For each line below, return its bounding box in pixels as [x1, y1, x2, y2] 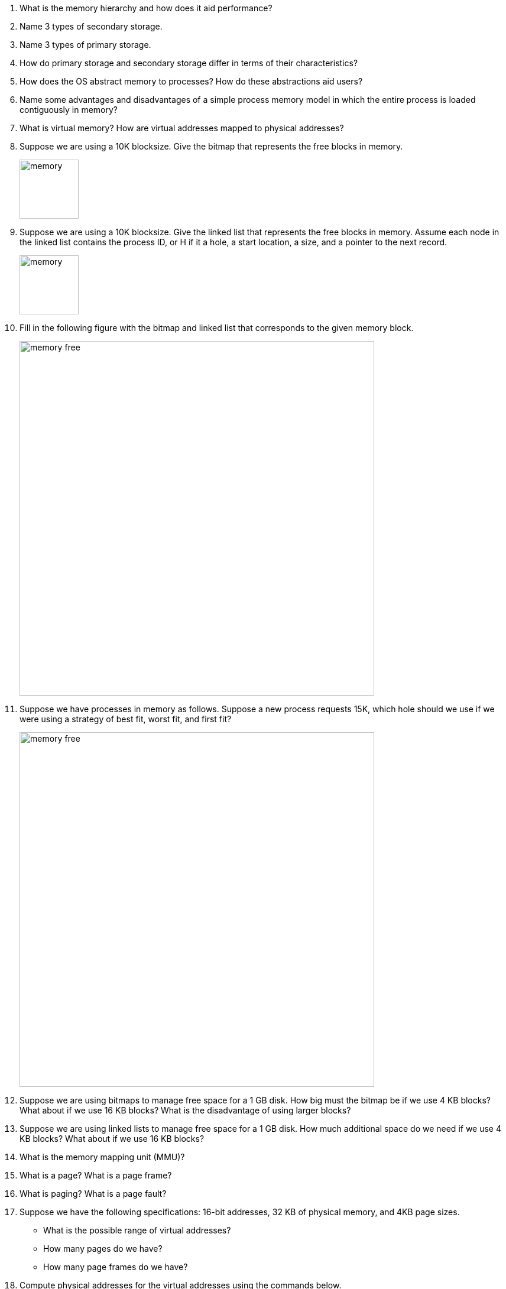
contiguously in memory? [20, 105, 118, 115]
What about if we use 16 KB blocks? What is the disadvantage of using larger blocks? [20, 1105, 351, 1115]
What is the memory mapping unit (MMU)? [20, 1152, 185, 1162]
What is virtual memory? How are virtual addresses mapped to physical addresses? [20, 123, 344, 133]
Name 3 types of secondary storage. [20, 21, 163, 31]
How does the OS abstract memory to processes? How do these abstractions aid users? [20, 76, 363, 86]
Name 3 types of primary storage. [20, 40, 151, 50]
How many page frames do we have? [43, 1262, 188, 1272]
